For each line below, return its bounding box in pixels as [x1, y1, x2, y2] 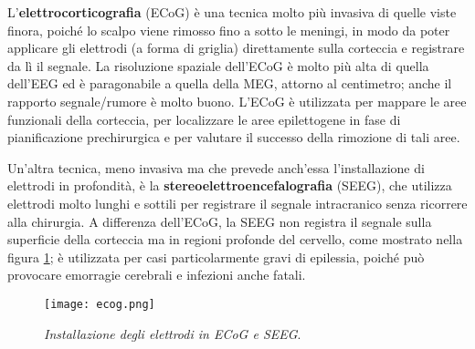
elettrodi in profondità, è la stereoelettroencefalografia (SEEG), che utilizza [7, 176, 452, 195]
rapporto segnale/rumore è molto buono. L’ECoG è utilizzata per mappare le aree [7, 91, 467, 110]
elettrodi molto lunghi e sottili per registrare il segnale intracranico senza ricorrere [7, 193, 468, 212]
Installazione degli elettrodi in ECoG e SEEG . [44, 323, 301, 343]
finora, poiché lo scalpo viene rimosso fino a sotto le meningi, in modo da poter [7, 20, 450, 39]
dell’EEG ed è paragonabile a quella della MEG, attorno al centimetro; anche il [7, 74, 452, 93]
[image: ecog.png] [44, 297, 155, 311]
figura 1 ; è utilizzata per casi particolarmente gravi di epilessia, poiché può [7, 247, 425, 266]
